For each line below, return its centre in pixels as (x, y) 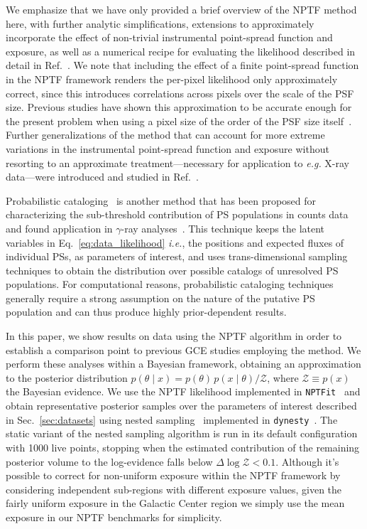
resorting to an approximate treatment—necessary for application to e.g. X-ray (177, 162)
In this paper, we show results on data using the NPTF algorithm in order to (174, 336)
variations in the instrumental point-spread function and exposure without (168, 148)
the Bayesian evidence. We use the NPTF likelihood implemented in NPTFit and (183, 391)
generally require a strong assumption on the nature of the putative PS (160, 298)
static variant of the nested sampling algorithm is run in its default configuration (182, 433)
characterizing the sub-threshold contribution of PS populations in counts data (177, 214)
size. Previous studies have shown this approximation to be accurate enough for (179, 107)
